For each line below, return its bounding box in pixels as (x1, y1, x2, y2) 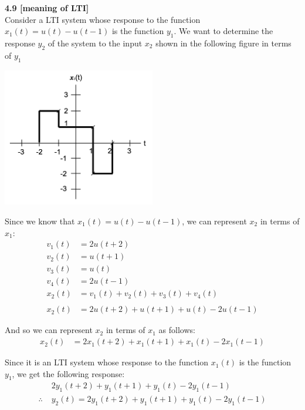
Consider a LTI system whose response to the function (5, 13, 201, 25)
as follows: (158, 324, 195, 336)
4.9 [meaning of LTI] (5, 2, 89, 14)
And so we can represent (5, 324, 93, 336)
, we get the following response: (12, 367, 125, 379)
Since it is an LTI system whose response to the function (5, 356, 209, 368)
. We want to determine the (174, 25, 273, 37)
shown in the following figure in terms (155, 36, 292, 49)
